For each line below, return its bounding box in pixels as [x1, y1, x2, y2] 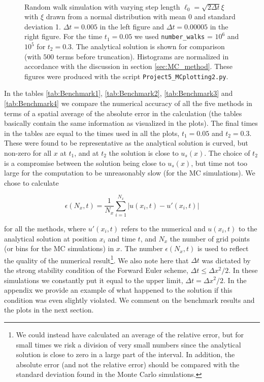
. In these [228, 264, 258, 275]
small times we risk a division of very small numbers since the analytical [16, 339, 241, 350]
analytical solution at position [4, 233, 97, 244]
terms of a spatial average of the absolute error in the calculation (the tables [4, 108, 242, 118]
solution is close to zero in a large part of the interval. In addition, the [16, 349, 235, 360]
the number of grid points [170, 233, 250, 244]
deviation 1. [24, 21, 61, 31]
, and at [74, 148, 99, 158]
